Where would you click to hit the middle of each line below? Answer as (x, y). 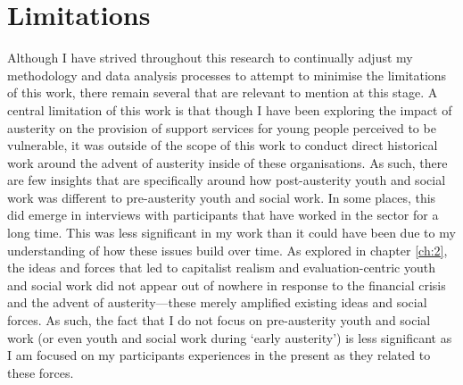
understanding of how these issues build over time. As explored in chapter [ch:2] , (227, 250)
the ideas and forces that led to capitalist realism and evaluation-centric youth (221, 268)
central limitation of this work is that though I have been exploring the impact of (230, 109)
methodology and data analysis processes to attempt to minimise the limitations (227, 75)
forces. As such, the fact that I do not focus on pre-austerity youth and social (219, 320)
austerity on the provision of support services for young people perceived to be (222, 127)
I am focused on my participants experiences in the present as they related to (219, 355)
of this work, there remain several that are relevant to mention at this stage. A (223, 92)
